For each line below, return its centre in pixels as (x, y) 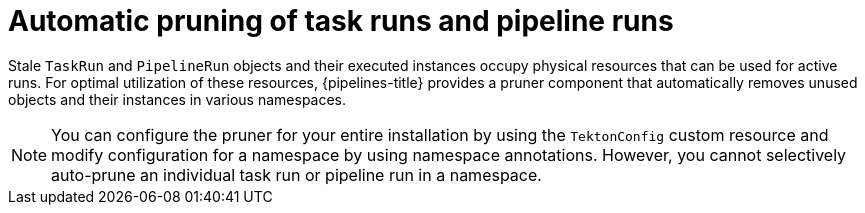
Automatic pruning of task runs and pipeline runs (341, 21)
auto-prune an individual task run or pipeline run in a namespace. (296, 174)
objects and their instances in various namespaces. (177, 99)
